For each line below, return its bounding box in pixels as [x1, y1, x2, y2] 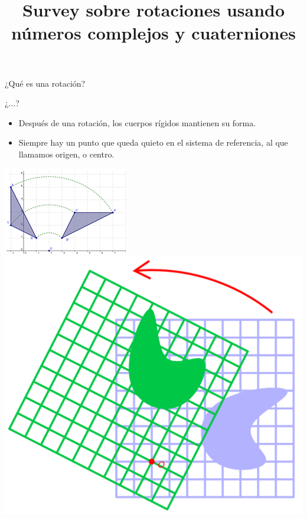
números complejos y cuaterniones [11, 21, 296, 45]
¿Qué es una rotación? [5, 77, 86, 89]
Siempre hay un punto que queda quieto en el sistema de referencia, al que [18, 136, 288, 149]
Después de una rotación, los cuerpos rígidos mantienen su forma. [18, 116, 256, 129]
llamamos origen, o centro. [18, 147, 115, 160]
